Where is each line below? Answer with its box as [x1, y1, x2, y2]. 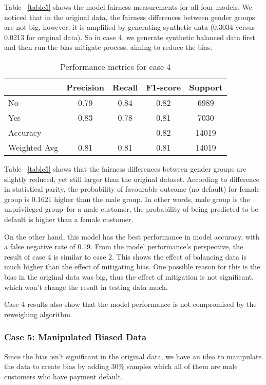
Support [189, 81, 223, 93]
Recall [112, 81, 138, 93]
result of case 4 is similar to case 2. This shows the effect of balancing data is [4, 251, 247, 262]
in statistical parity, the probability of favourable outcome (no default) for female [4, 184, 260, 194]
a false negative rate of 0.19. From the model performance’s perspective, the [4, 241, 243, 252]
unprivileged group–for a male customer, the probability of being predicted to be [4, 204, 258, 214]
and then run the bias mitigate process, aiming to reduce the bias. [4, 42, 213, 52]
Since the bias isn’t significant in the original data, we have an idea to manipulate [4, 351, 262, 361]
